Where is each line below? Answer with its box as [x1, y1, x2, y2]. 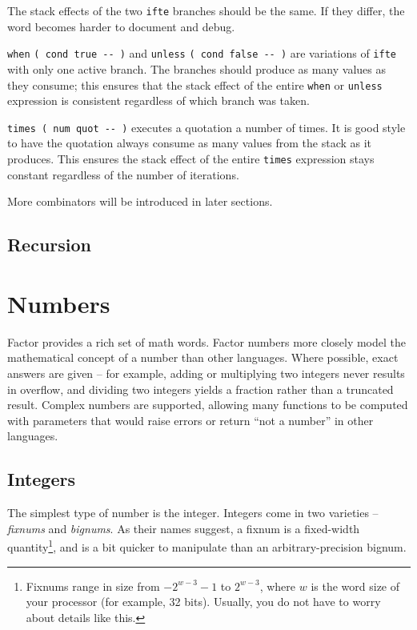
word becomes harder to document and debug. [7, 18, 235, 34]
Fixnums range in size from [26, 577, 160, 594]
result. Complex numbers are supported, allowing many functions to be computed [7, 396, 408, 413]
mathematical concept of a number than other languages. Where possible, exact [7, 349, 399, 366]
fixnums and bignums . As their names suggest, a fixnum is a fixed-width [7, 520, 360, 536]
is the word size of [311, 577, 400, 594]
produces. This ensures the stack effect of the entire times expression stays [7, 150, 375, 167]
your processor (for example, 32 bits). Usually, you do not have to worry [26, 593, 381, 610]
